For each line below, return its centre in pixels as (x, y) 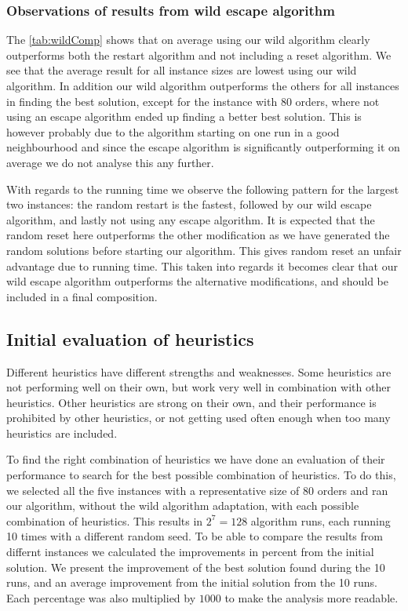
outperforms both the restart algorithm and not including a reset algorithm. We (199, 55)
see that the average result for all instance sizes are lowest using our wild (182, 70)
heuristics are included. (62, 433)
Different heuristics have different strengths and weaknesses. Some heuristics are (199, 371)
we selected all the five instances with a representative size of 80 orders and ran (197, 490)
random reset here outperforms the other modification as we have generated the (198, 235)
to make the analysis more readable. (311, 597)
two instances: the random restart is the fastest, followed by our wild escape (189, 204)
